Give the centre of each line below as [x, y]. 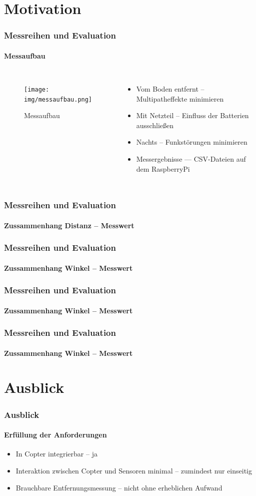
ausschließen [155, 125]
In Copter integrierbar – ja [56, 454]
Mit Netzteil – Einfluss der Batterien [192, 115]
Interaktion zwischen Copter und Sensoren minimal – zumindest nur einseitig [134, 470]
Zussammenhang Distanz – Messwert [69, 225]
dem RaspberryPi [163, 168]
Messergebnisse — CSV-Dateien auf [191, 158]
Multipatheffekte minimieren [180, 98]
